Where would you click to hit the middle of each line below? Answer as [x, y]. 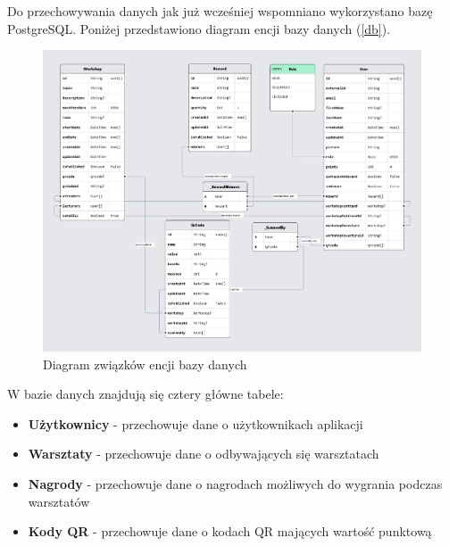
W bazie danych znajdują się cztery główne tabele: [146, 394]
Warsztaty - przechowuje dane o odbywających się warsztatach [204, 454]
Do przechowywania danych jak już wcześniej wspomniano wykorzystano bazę [220, 11]
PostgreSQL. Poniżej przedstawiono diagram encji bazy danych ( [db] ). [199, 28]
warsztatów [59, 501]
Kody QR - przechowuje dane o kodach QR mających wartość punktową [230, 531]
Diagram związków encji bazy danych [145, 364]
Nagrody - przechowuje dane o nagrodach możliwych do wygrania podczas [235, 483]
